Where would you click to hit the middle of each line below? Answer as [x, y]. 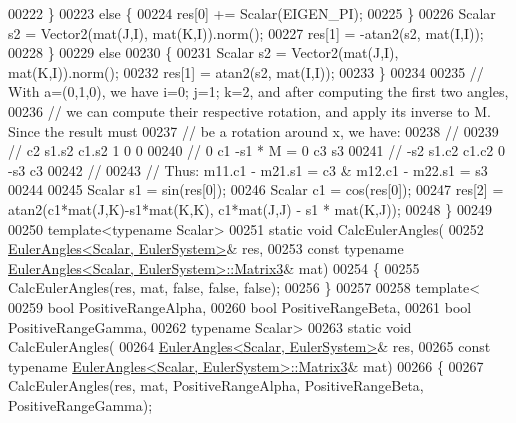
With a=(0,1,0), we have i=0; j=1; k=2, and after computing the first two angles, [258, 91]
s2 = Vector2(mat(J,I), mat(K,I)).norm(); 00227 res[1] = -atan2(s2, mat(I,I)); [246, 32]
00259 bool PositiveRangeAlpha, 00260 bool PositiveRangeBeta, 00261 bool [240, 306]
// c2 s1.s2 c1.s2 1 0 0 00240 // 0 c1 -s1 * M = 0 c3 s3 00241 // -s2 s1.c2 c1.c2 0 [257, 150]
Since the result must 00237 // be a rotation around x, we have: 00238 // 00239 [253, 130]
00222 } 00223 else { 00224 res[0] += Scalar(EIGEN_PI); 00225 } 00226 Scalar [252, 13]
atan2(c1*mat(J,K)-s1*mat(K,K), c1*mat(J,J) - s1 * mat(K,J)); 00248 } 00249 [250, 208]
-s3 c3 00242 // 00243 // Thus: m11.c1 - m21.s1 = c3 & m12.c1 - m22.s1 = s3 [248, 169]
